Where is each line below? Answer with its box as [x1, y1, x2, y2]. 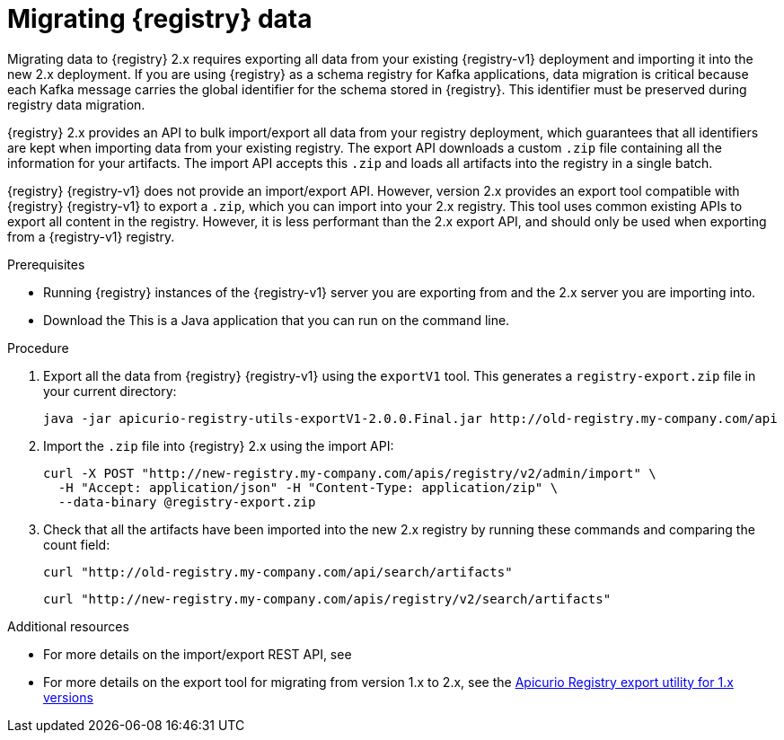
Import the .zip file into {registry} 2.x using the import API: [43, 437, 394, 454]
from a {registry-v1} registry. [7, 228, 175, 244]
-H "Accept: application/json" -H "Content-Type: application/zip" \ [57, 480, 559, 495]
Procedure [7, 339, 69, 356]
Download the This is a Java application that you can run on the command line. [43, 312, 510, 328]
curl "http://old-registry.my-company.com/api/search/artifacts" [43, 564, 513, 579]
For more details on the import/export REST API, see [43, 646, 352, 662]
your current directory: [43, 383, 177, 399]
